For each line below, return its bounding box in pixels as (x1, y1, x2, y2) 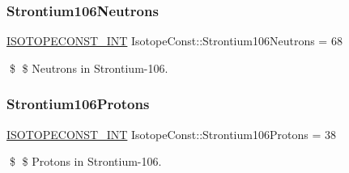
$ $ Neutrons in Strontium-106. (9, 59, 168, 76)
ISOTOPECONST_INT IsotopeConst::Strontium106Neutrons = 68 (6, 32, 343, 49)
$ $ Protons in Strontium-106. (9, 153, 162, 170)
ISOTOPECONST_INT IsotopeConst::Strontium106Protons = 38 (6, 125, 336, 142)
